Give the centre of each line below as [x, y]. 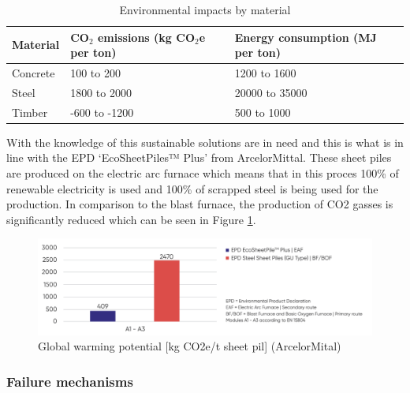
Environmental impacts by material [205, 9]
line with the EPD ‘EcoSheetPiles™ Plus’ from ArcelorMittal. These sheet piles [199, 157]
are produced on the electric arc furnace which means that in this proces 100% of [203, 173]
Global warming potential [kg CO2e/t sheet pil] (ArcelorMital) [190, 346]
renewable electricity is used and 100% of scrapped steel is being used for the [192, 188]
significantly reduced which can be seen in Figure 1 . [131, 219]
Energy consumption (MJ [306, 37]
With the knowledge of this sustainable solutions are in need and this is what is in [205, 142]
